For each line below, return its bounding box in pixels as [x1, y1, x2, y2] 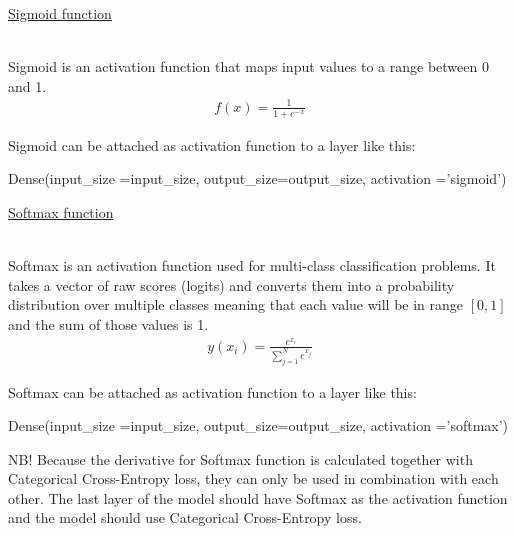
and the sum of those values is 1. [8, 313, 209, 334]
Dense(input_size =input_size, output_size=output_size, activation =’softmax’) [8, 415, 509, 436]
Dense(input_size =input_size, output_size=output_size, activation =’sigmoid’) [8, 168, 507, 189]
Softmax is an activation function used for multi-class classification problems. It [8, 255, 496, 276]
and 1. [8, 75, 47, 96]
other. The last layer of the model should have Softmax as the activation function [8, 487, 508, 508]
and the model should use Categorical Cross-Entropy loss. [8, 507, 362, 528]
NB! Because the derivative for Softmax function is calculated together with [8, 448, 473, 469]
